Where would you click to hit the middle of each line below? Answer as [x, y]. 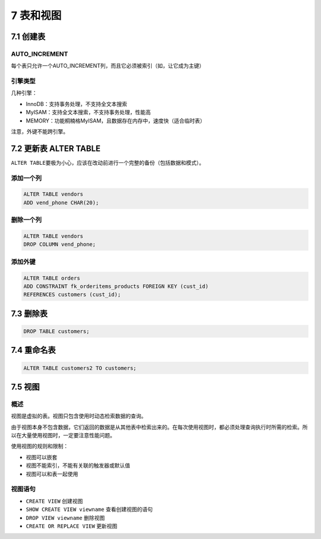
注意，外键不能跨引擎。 [40, 131]
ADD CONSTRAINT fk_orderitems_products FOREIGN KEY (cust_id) [116, 286]
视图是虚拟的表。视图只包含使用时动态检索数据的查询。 [79, 416]
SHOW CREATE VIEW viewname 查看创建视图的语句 [89, 509]
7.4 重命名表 [33, 350]
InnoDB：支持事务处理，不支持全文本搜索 [76, 104]
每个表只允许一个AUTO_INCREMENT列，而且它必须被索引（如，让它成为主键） [108, 66]
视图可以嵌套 [42, 457]
